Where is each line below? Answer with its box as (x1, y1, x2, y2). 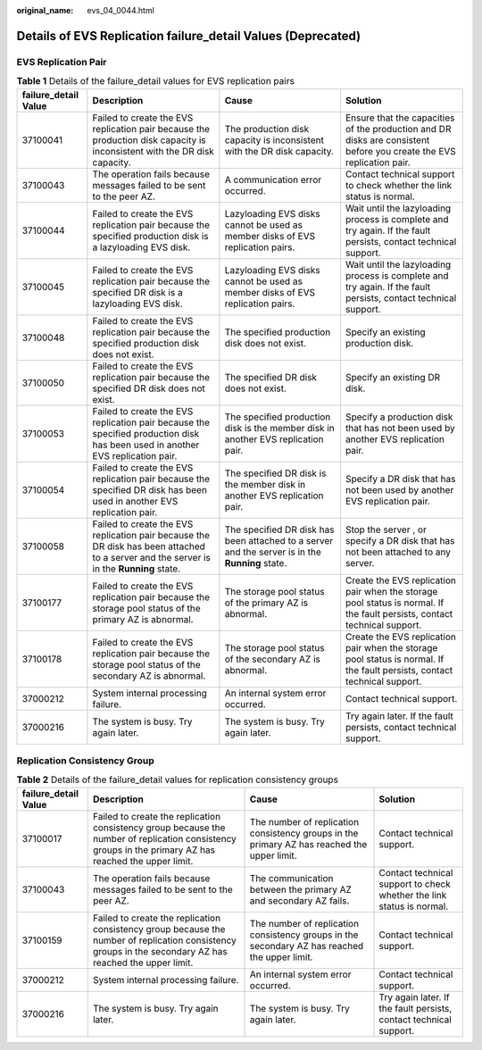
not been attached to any (345, 546, 451, 558)
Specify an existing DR (345, 371, 441, 383)
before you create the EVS (345, 145, 457, 157)
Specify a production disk (345, 411, 453, 423)
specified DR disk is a (92, 286, 183, 298)
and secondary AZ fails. (249, 894, 350, 906)
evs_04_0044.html (87, 5, 155, 15)
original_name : (16, 5, 74, 15)
